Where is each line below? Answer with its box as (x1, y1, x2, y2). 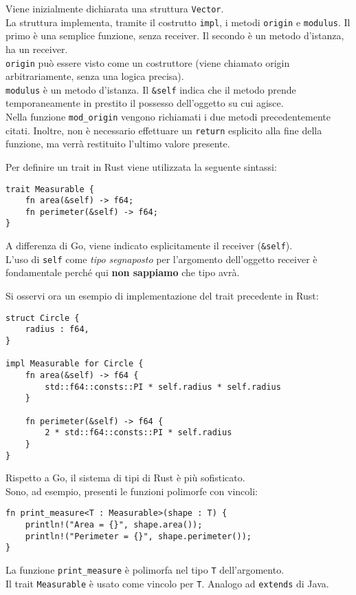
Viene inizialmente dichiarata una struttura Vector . (5, 1, 224, 15)
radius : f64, (25, 324, 89, 335)
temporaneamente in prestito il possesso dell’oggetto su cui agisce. (5, 96, 284, 110)
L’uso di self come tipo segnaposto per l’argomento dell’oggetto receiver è (5, 251, 318, 266)
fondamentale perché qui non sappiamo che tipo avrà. (5, 265, 240, 280)
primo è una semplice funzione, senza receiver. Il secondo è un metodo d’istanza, (5, 28, 344, 43)
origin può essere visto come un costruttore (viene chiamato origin (5, 55, 290, 70)
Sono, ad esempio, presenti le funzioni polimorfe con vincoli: (5, 483, 258, 498)
